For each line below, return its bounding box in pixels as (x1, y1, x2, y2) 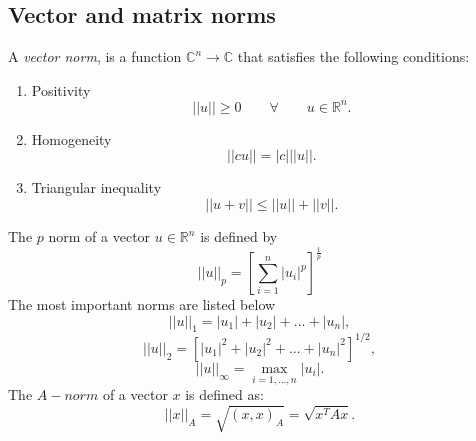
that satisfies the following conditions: (237, 46, 470, 67)
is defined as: (185, 384, 264, 405)
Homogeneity (31, 128, 112, 149)
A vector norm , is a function (8, 46, 182, 67)
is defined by (200, 226, 278, 247)
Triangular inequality (31, 177, 162, 198)
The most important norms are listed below (8, 294, 276, 315)
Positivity (31, 79, 91, 100)
